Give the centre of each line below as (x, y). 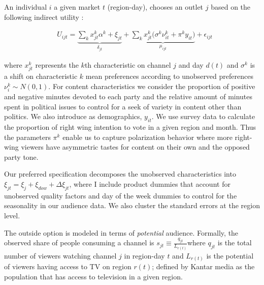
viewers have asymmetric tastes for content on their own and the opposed (135, 147)
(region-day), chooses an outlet (155, 7)
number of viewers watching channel (60, 255)
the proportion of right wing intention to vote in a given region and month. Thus (130, 127)
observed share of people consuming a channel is (79, 243)
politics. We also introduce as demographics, (73, 116)
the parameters (27, 137)
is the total (235, 243)
